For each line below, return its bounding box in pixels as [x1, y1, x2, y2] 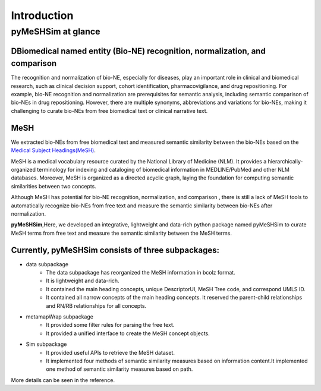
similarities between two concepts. [11, 182, 96, 190]
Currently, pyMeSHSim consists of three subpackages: [11, 245, 220, 255]
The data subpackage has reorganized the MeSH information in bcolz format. [46, 269, 235, 276]
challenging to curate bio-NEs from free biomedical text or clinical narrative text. [11, 107, 208, 114]
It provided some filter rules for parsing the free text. [46, 321, 175, 329]
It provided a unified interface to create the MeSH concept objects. [46, 330, 210, 337]
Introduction [11, 9, 74, 22]
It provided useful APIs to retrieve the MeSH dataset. [46, 349, 175, 356]
